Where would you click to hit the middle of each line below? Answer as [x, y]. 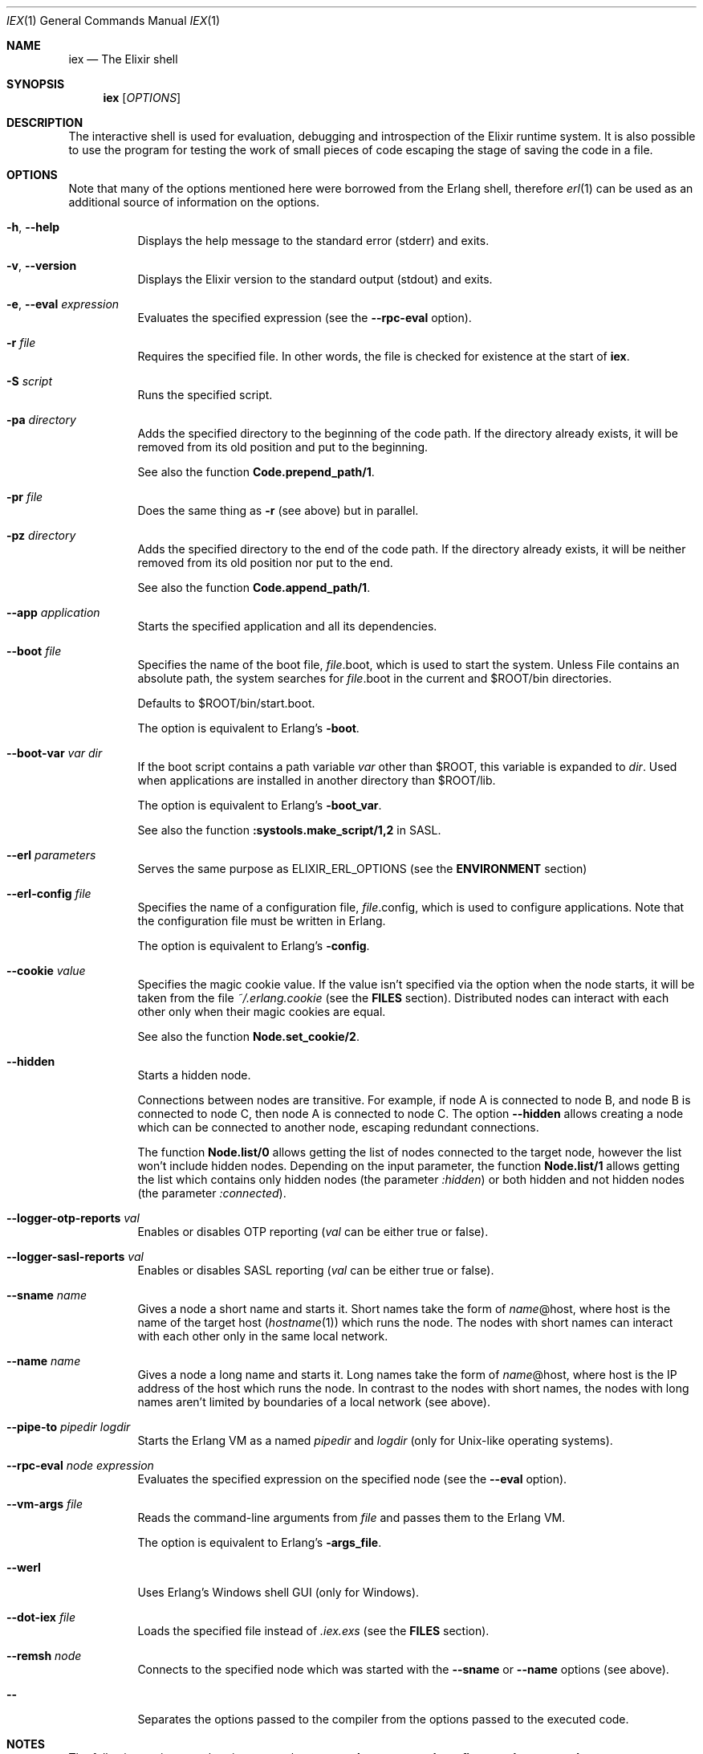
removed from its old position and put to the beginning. [283, 447]
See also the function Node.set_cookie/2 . [248, 1036]
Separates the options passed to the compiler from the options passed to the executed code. [383, 1719]
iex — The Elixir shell [123, 59]
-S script [30, 381]
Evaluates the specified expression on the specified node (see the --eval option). [352, 1479]
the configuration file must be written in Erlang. [262, 921]
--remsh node [44, 1656]
